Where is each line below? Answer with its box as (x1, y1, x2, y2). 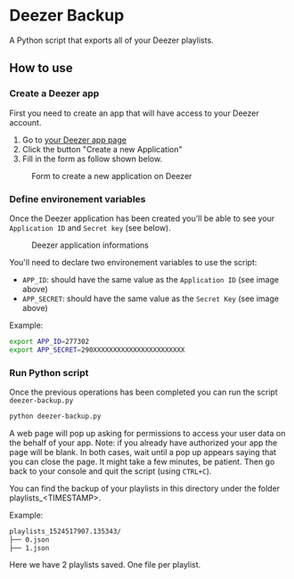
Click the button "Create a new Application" (21, 143, 183, 154)
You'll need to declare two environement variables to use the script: (9, 257, 257, 267)
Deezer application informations (31, 240, 149, 250)
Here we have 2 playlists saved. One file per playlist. (9, 559, 201, 570)
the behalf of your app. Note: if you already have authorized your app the (9, 437, 278, 448)
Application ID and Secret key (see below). (9, 222, 171, 232)
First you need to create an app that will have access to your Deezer (9, 108, 260, 118)
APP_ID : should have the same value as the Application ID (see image (21, 273, 279, 285)
